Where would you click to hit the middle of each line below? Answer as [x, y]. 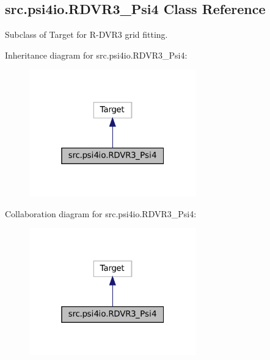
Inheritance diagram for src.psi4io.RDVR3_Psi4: [96, 55]
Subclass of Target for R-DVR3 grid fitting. [86, 34]
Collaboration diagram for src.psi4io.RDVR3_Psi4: [101, 213]
